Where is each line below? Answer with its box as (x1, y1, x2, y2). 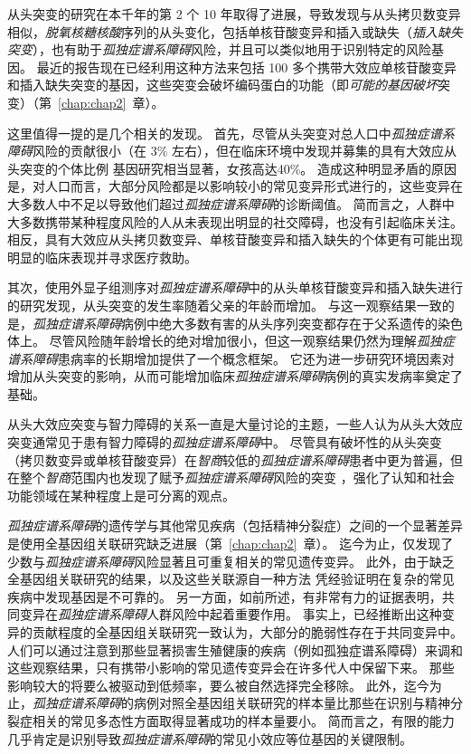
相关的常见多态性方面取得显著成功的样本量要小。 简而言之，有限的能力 (32, 711, 455, 730)
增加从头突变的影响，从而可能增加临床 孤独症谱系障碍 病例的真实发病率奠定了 (7, 367, 463, 386)
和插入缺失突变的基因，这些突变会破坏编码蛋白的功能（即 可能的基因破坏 (7, 75, 438, 94)
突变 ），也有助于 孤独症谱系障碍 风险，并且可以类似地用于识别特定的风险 (7, 40, 431, 59)
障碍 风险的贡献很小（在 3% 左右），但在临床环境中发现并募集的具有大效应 (7, 141, 444, 160)
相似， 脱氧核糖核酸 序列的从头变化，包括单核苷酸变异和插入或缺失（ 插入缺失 (7, 22, 463, 41)
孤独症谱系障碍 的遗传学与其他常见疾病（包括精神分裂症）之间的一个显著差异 (7, 516, 463, 535)
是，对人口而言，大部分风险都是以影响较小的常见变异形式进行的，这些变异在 (7, 177, 463, 196)
